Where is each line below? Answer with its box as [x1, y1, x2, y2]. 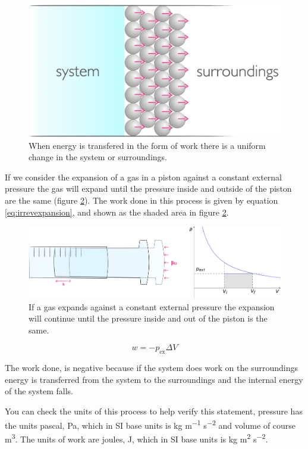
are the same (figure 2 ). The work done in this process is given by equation [5, 194, 278, 206]
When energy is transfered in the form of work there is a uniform [29, 139, 266, 151]
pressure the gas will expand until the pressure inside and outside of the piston [5, 182, 292, 195]
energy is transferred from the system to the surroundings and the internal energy [5, 373, 303, 385]
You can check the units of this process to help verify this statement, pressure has [5, 405, 303, 417]
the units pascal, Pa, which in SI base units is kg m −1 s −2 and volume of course [5, 417, 296, 431]
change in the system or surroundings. [29, 151, 167, 163]
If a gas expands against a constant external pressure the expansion [29, 300, 275, 313]
